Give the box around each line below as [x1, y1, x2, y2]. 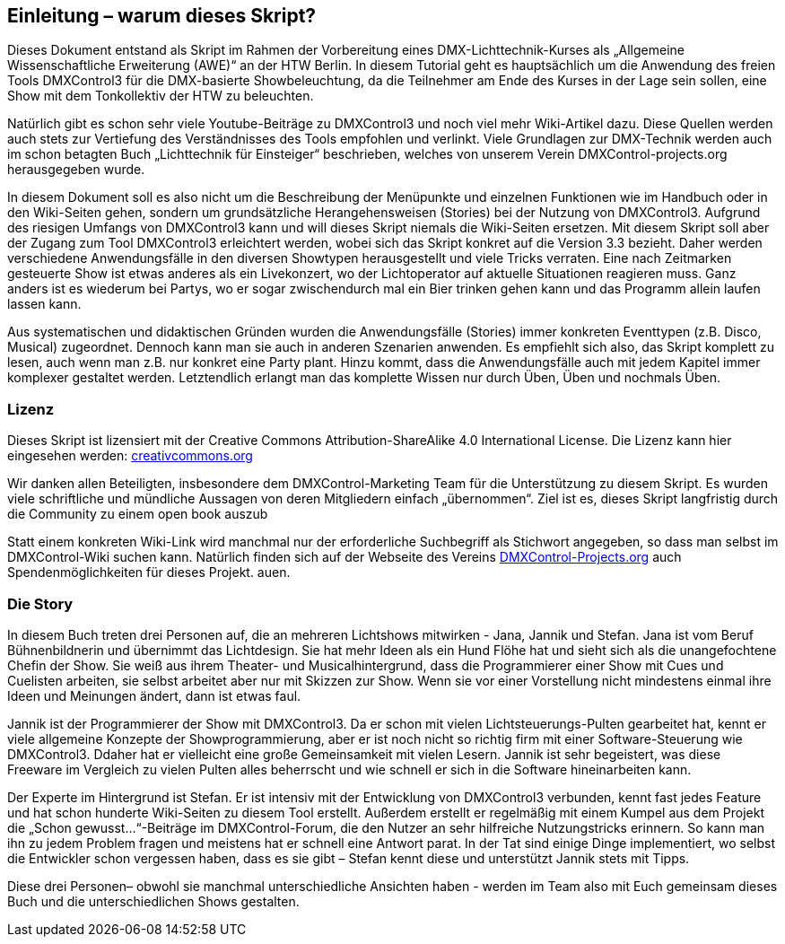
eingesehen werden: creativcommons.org [7, 448, 253, 464]
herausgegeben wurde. [7, 162, 145, 178]
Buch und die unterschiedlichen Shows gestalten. [7, 893, 300, 909]
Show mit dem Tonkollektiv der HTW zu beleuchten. [7, 88, 314, 104]
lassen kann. [7, 296, 82, 312]
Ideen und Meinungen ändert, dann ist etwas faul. [7, 687, 301, 704]
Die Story [7, 594, 74, 613]
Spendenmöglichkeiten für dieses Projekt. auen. [7, 564, 291, 581]
